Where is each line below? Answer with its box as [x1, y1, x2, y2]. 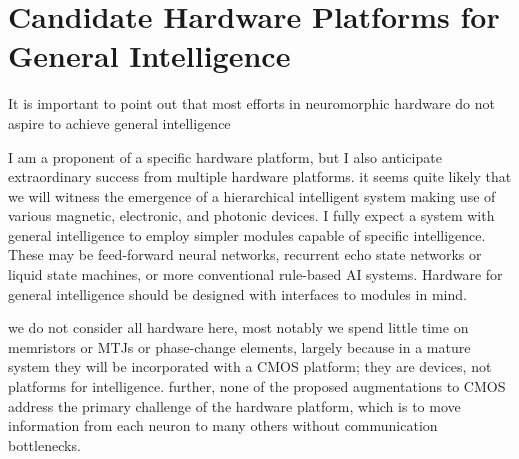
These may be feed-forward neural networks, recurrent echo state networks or [8, 244, 482, 265]
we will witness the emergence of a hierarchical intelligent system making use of [8, 185, 496, 206]
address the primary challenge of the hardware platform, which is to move [8, 395, 461, 416]
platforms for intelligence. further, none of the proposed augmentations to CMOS [8, 376, 506, 397]
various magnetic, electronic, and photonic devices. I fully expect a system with [8, 205, 495, 226]
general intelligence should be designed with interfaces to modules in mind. [8, 283, 467, 304]
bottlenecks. [8, 434, 81, 455]
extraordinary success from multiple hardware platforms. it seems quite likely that [8, 166, 512, 187]
